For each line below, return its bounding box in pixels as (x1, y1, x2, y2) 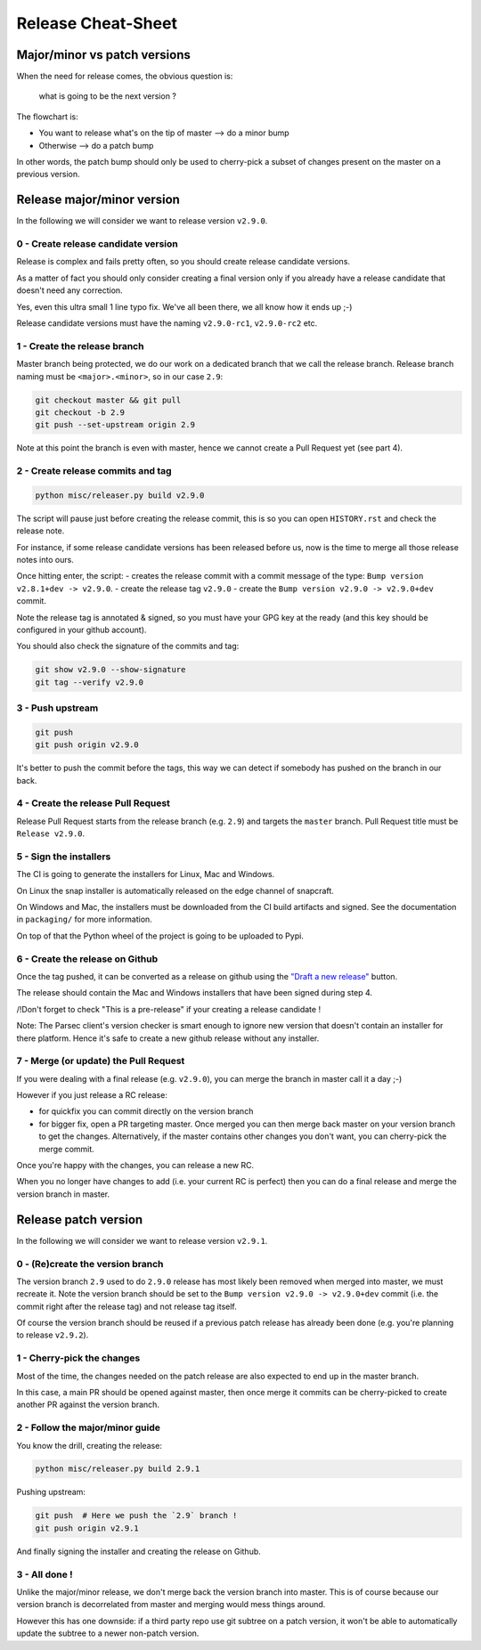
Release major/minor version (16, 192, 180, 207)
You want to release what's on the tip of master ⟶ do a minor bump (38, 127, 289, 138)
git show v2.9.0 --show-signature (35, 664, 186, 675)
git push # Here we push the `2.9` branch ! (35, 1510, 238, 1521)
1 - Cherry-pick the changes (16, 1352, 141, 1364)
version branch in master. (16, 1189, 110, 1199)
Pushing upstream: (16, 1487, 86, 1498)
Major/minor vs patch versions (16, 47, 192, 62)
